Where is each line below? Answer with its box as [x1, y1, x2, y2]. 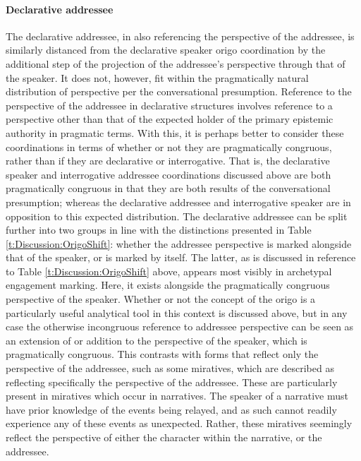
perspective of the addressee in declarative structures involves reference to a [6, 97, 333, 112]
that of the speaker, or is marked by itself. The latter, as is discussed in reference [6, 250, 356, 265]
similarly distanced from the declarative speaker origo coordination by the [6, 42, 326, 57]
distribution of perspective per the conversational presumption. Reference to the [6, 84, 352, 99]
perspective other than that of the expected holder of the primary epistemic [6, 112, 334, 126]
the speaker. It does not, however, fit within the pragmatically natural [6, 70, 309, 85]
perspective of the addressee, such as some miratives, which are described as [6, 361, 334, 376]
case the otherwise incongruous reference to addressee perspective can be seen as [6, 319, 354, 334]
